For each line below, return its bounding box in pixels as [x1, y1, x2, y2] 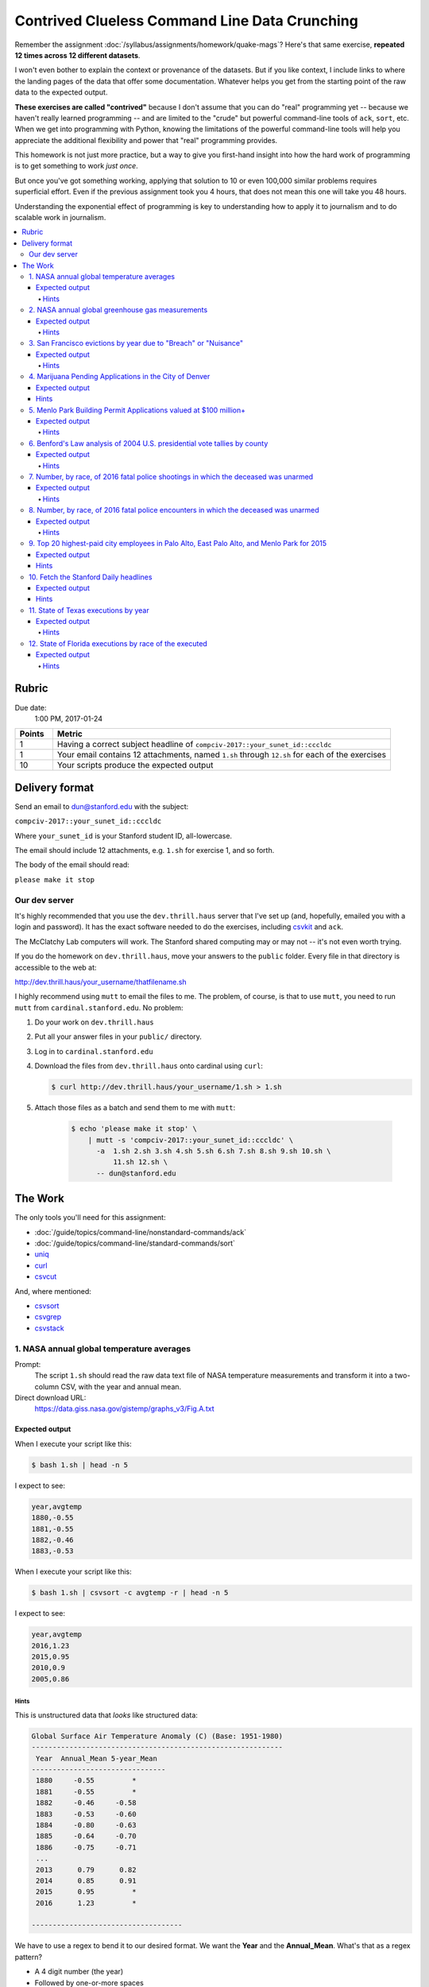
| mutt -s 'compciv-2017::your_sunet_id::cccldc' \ [87, 1135, 294, 1145]
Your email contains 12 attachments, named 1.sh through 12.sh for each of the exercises [56, 749, 387, 761]
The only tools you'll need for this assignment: [14, 1213, 166, 1222]
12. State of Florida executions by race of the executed [29, 638, 208, 648]
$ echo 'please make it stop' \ [71, 1125, 198, 1133]
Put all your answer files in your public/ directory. [34, 1032, 203, 1041]
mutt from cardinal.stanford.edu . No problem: [14, 1002, 184, 1013]
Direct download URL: [14, 1393, 87, 1403]
